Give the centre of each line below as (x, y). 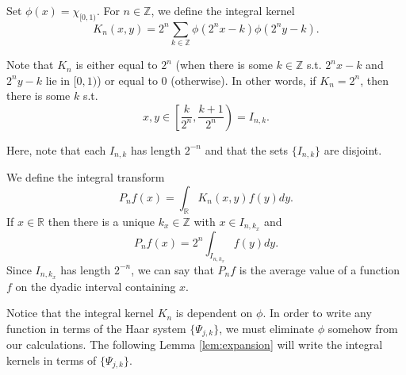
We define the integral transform (86, 177)
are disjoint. (353, 149)
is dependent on (214, 313)
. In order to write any (317, 313)
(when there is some (224, 65)
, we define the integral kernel (223, 10)
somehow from (363, 328)
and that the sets (247, 149)
